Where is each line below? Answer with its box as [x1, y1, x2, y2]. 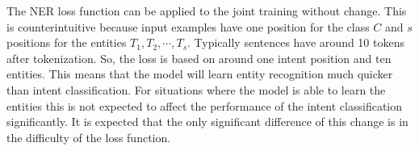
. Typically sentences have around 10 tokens [187, 34, 404, 51]
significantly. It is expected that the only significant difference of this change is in [6, 113, 409, 130]
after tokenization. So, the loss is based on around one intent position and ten [6, 49, 392, 66]
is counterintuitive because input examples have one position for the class [6, 18, 370, 35]
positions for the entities [6, 34, 127, 51]
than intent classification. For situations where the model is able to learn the [6, 81, 386, 98]
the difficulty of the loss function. [6, 128, 171, 145]
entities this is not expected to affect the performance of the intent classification [6, 97, 403, 114]
